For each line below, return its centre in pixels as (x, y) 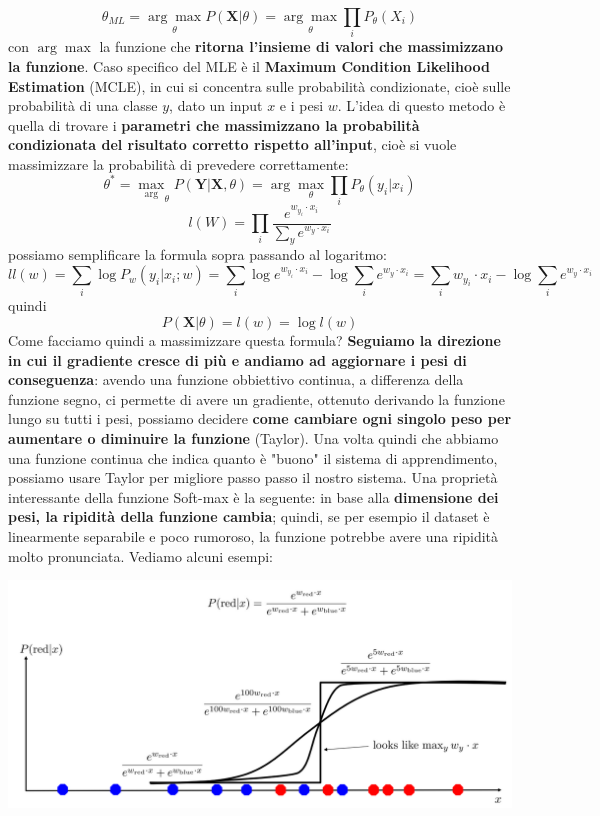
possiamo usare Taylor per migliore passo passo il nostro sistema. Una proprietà (253, 477)
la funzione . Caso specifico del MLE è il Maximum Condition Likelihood (249, 65)
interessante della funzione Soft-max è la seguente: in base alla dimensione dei (253, 496)
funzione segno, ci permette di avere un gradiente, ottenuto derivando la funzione (256, 398)
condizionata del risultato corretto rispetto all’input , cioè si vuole (232, 144)
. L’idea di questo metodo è (421, 105)
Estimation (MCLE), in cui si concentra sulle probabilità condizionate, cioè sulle (259, 85)
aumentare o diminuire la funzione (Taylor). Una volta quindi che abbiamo (253, 437)
